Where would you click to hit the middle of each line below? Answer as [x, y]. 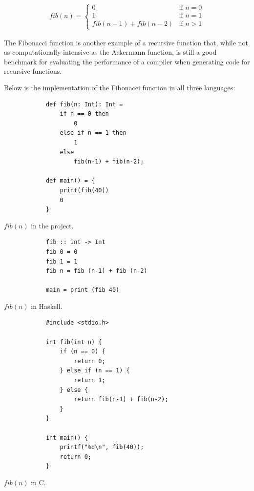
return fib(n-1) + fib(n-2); [121, 399]
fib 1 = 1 [62, 261]
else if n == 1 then [93, 133]
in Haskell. [47, 306]
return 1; [90, 380]
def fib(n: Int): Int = [84, 104]
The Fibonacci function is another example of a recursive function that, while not [126, 42]
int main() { [67, 438]
